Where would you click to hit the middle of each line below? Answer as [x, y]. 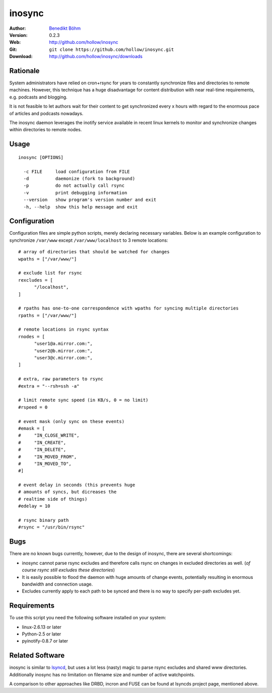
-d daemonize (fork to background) [79, 178]
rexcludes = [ [36, 280]
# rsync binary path [44, 520]
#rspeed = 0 [33, 407]
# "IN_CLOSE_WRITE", [49, 436]
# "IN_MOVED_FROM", [48, 457]
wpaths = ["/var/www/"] [48, 259]
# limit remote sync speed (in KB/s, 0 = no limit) [83, 400]
